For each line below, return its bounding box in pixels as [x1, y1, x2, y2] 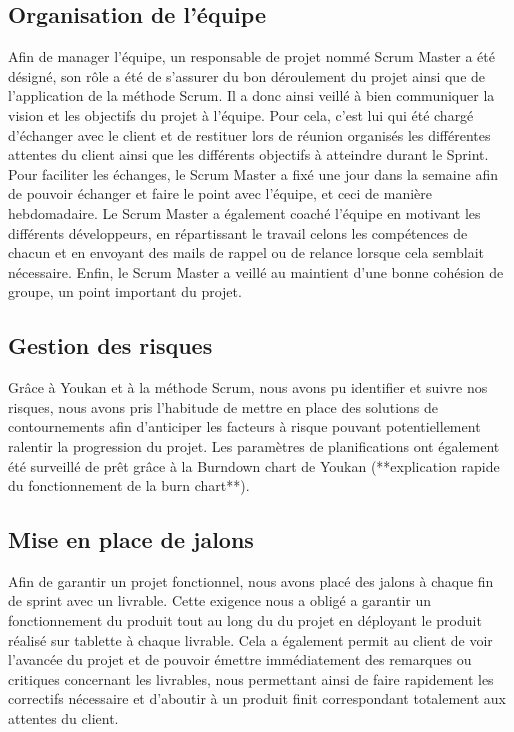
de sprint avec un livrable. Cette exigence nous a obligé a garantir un [8, 590, 432, 611]
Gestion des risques [8, 330, 213, 361]
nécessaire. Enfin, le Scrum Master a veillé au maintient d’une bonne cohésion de [8, 261, 504, 282]
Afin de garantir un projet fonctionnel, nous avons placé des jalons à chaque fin [8, 570, 494, 591]
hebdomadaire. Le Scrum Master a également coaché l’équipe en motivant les [8, 202, 481, 223]
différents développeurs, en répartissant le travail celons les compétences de [8, 222, 468, 243]
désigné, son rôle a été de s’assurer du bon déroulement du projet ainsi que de [8, 65, 486, 86]
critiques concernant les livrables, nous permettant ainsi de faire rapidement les [8, 668, 494, 689]
